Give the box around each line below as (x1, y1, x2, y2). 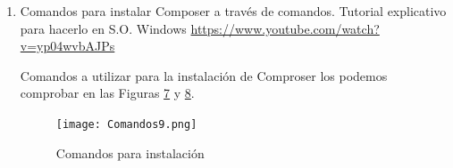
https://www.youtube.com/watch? (190, 19, 380, 37)
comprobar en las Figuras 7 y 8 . (20, 84, 195, 102)
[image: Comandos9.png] (55, 117, 197, 131)
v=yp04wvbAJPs (20, 36, 115, 55)
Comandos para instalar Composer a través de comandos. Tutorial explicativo (20, 2, 447, 20)
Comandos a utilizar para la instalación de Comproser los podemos (20, 66, 388, 84)
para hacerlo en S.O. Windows (20, 19, 187, 37)
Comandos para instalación (55, 143, 205, 162)
